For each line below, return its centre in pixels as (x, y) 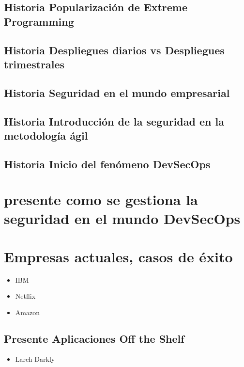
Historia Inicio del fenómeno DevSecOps (107, 164)
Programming (39, 21)
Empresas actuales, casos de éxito (118, 256)
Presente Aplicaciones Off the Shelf (94, 338)
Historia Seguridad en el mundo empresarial (117, 92)
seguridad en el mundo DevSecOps (122, 218)
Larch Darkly (35, 359)
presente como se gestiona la (101, 199)
